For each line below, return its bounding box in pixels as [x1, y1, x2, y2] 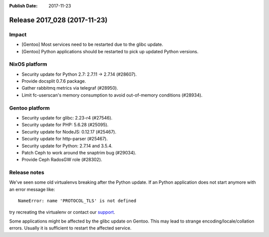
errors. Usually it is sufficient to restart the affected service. [9, 225, 132, 231]
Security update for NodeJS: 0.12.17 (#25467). [21, 128, 117, 134]
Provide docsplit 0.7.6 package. [21, 78, 86, 84]
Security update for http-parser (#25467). [21, 136, 108, 142]
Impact [9, 31, 27, 38]
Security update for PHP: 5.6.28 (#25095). [21, 122, 109, 128]
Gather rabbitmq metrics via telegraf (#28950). [21, 85, 118, 91]
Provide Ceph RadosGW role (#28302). [21, 157, 102, 163]
